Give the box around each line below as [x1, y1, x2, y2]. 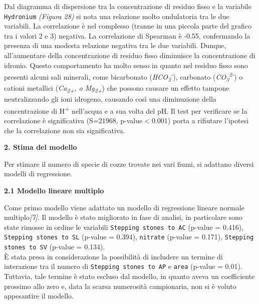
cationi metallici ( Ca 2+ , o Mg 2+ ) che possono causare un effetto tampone [4, 83, 229, 94]
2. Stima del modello [4, 142, 77, 152]
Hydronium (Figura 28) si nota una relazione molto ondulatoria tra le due [4, 11, 229, 21]
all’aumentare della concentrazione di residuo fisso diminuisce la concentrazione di [4, 50, 255, 61]
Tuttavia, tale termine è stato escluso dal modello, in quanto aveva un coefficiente [4, 270, 255, 281]
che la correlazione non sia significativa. [4, 125, 125, 135]
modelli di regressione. [4, 168, 72, 179]
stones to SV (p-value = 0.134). [4, 241, 105, 252]
